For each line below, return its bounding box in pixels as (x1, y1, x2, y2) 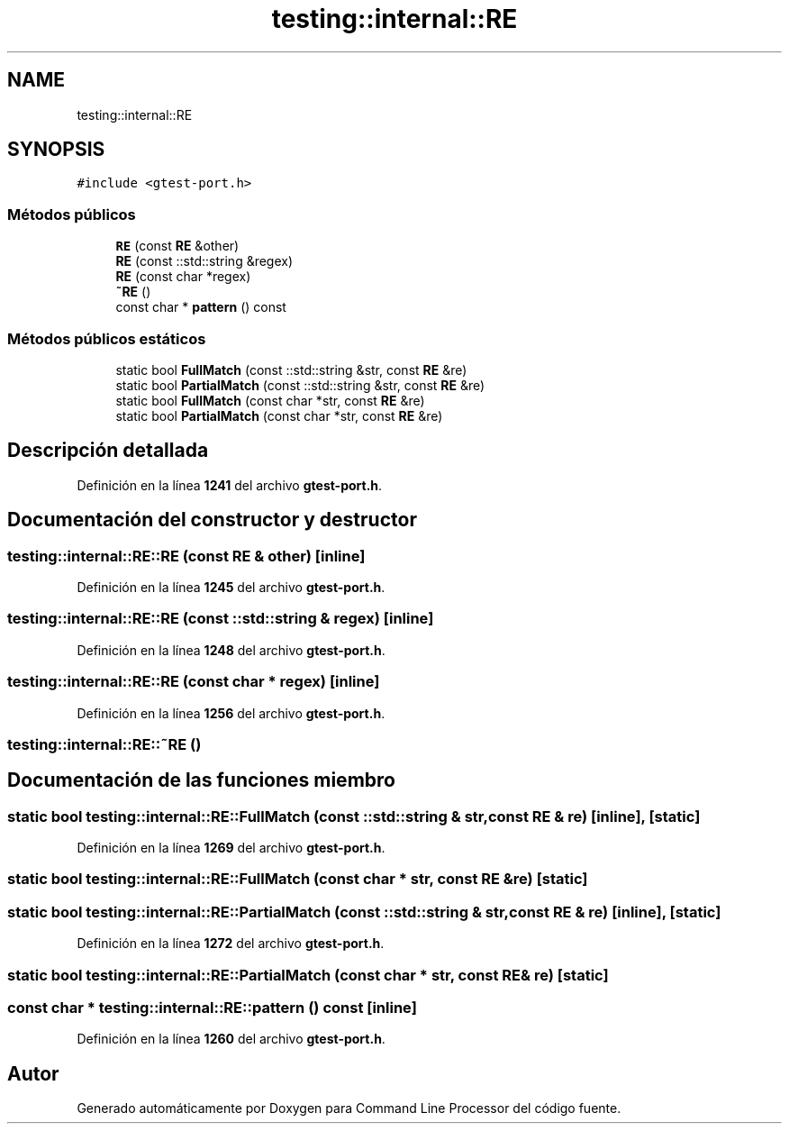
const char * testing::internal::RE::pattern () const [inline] (7, 998, 417, 1017)
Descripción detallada (7, 439, 209, 462)
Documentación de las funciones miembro (7, 769, 395, 792)
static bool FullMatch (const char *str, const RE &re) (115, 392, 425, 408)
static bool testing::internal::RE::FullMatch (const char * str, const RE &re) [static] (7, 870, 588, 889)
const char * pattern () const (115, 299, 286, 315)
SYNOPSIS (7, 138, 105, 161)
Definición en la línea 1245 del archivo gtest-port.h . (77, 579, 385, 595)
